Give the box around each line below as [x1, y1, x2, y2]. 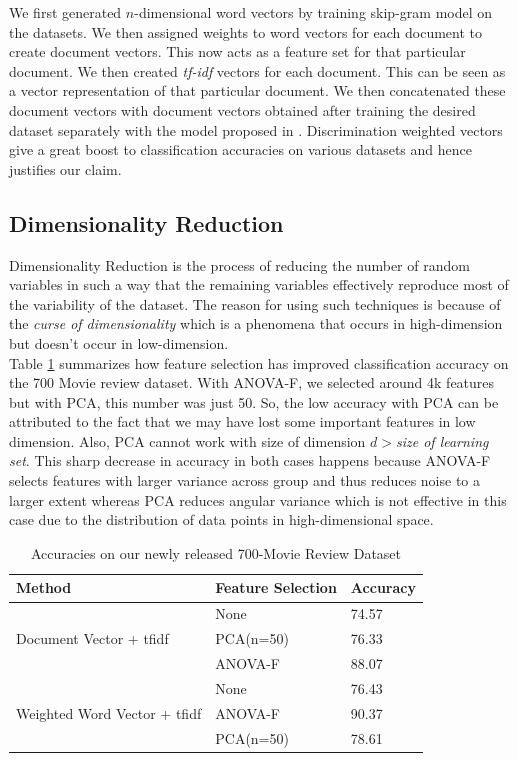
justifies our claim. [9, 158, 122, 179]
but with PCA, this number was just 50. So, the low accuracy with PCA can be [9, 391, 499, 412]
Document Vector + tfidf [16, 628, 169, 649]
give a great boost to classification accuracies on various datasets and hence [9, 139, 472, 160]
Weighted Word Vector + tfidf [16, 702, 202, 723]
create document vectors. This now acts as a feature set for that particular [9, 41, 466, 62]
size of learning [395, 430, 489, 451]
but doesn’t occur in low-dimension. [9, 332, 229, 353]
